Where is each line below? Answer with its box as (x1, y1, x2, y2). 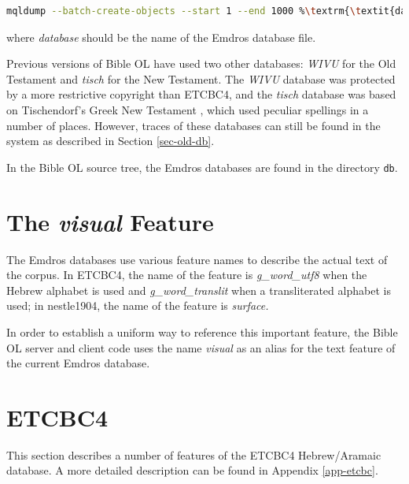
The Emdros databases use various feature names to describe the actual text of (6, 251, 388, 267)
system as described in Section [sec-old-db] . (6, 132, 215, 149)
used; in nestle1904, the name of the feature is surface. (6, 297, 269, 314)
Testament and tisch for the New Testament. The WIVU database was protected (6, 70, 396, 87)
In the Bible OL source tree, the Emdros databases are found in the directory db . (6, 158, 398, 175)
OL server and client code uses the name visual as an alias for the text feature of (6, 339, 396, 356)
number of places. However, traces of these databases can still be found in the (6, 117, 381, 133)
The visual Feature (6, 205, 214, 238)
